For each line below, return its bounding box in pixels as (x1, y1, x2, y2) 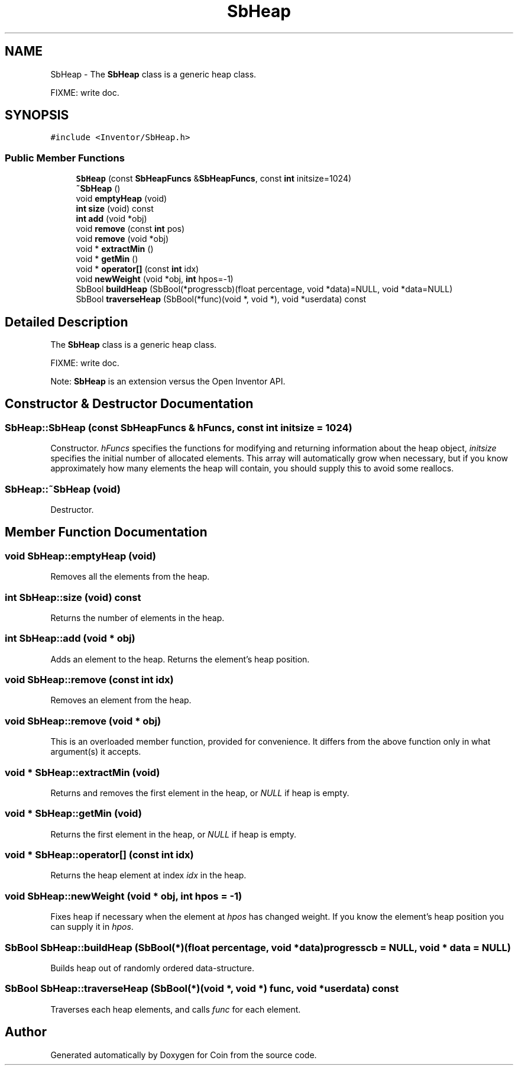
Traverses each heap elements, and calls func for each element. (50, 1004, 301, 1014)
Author (5, 1024, 47, 1040)
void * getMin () (76, 254, 138, 264)
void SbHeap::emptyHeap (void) (5, 549, 157, 562)
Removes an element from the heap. (50, 695, 192, 706)
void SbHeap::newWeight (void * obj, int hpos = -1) (5, 890, 242, 902)
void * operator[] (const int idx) (76, 264, 199, 274)
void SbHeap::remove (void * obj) (5, 715, 161, 727)
